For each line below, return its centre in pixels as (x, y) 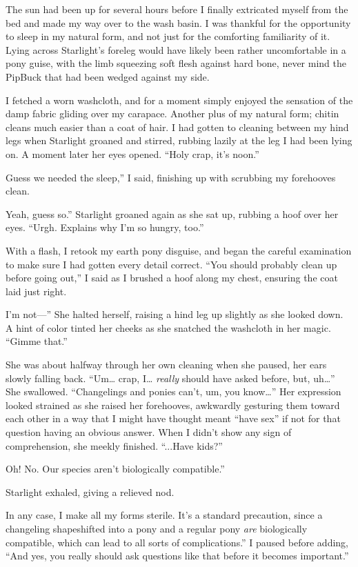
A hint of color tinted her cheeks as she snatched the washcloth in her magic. (168, 327)
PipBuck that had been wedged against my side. (108, 76)
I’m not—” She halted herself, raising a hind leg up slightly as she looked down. (175, 314)
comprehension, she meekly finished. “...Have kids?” (114, 445)
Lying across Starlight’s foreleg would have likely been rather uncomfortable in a (176, 49)
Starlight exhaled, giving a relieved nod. (90, 491)
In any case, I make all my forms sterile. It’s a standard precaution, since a (164, 515)
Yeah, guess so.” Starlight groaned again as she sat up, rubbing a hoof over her (172, 213)
